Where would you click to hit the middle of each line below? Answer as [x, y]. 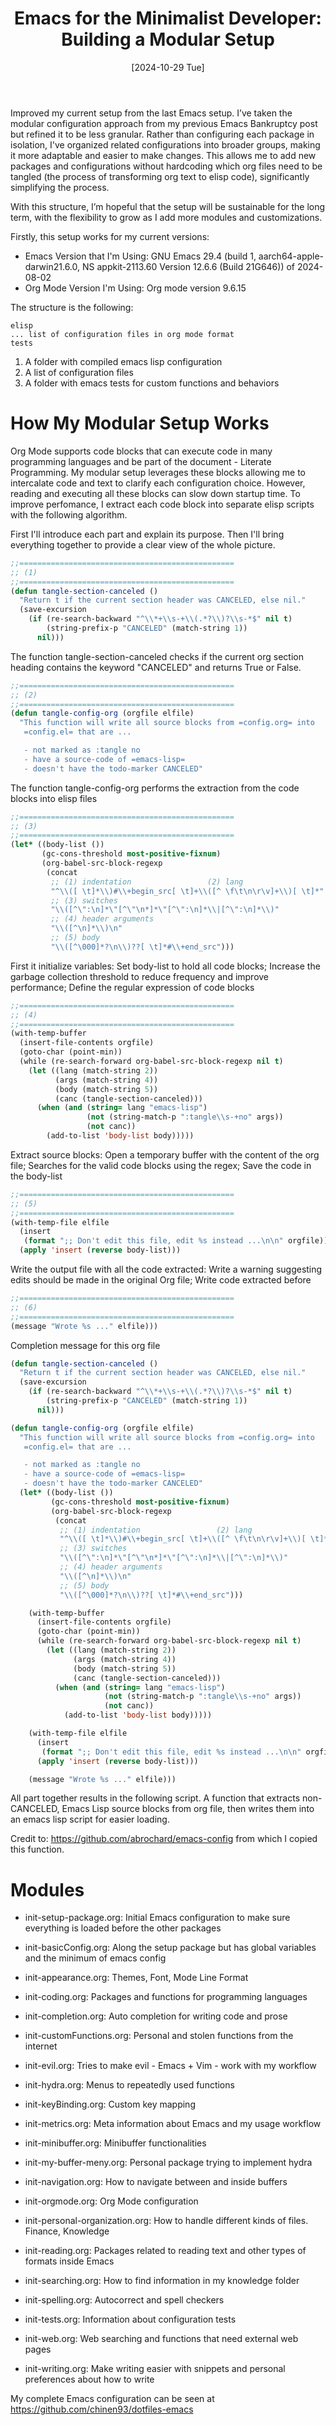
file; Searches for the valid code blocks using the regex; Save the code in [161, 1165]
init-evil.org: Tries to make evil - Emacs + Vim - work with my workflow [170, 2066]
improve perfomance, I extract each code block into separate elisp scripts [162, 504]
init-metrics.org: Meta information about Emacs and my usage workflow [173, 2124]
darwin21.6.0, [52, 266]
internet [41, 2046]
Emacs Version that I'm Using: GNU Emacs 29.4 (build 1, [140, 256]
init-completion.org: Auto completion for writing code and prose [156, 2016]
